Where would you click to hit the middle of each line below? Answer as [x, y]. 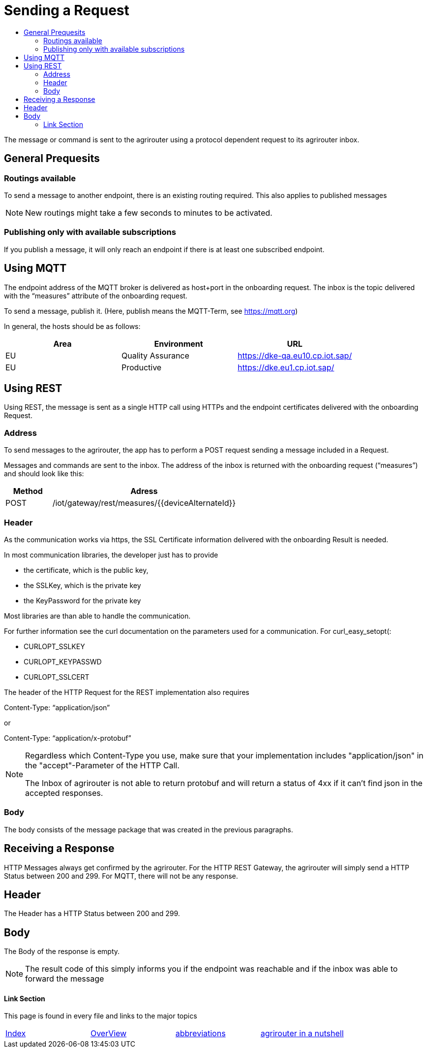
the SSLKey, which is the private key [82, 585]
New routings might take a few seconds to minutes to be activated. [149, 213]
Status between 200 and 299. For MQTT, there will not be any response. [121, 876]
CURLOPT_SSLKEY [54, 646]
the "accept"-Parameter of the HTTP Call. [102, 765]
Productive [142, 367]
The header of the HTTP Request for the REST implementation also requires [127, 692]
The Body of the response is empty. [62, 952]
